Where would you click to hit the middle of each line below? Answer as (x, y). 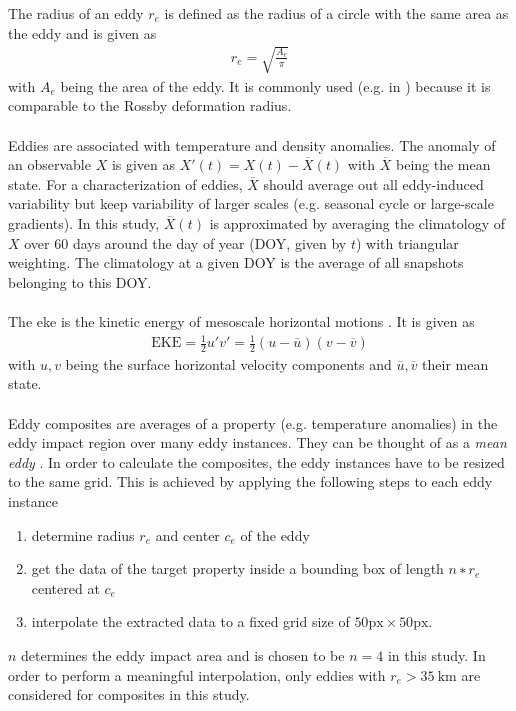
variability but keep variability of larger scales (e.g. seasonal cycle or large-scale (251, 203)
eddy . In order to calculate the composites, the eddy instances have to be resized (256, 461)
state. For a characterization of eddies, (125, 183)
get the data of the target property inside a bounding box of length (237, 568)
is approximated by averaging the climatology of (357, 222)
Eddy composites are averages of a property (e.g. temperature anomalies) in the (253, 422)
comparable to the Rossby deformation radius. (150, 105)
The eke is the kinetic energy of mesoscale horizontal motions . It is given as (241, 320)
